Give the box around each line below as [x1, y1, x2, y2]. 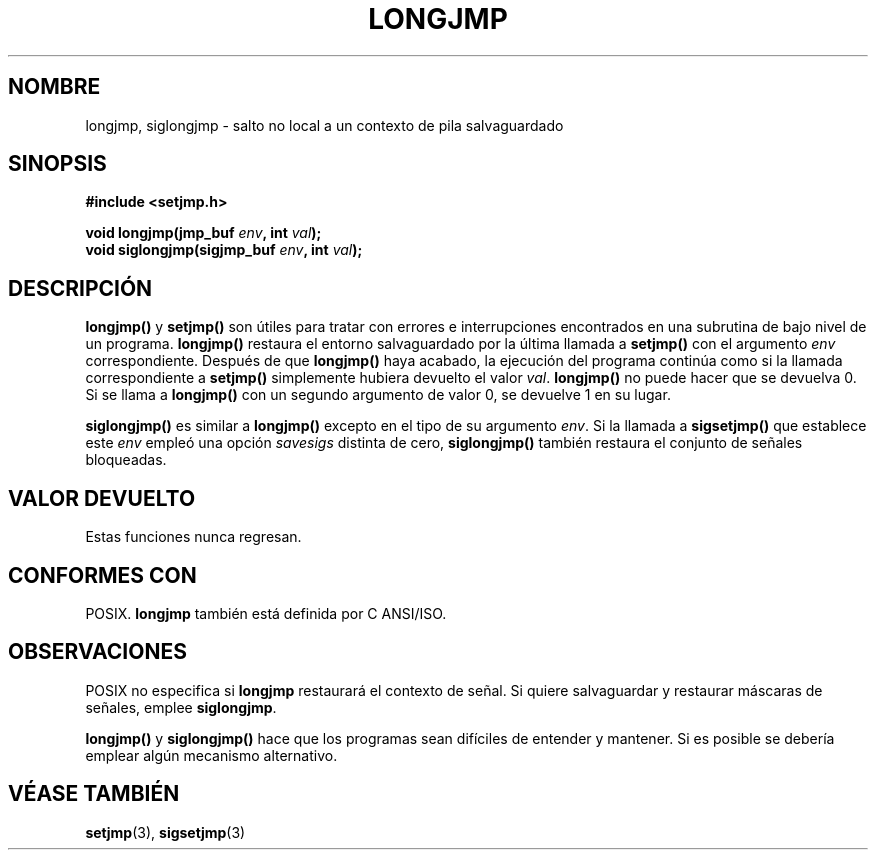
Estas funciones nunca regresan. [85, 528, 302, 546]
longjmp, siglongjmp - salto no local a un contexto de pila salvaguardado [85, 116, 564, 134]
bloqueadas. [85, 451, 167, 469]
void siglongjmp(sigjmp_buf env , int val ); [85, 241, 363, 259]
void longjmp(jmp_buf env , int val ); [85, 224, 322, 242]
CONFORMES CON [8, 562, 197, 588]
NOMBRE [8, 74, 101, 100]
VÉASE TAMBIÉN [8, 781, 180, 807]
